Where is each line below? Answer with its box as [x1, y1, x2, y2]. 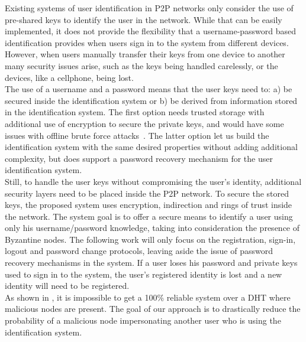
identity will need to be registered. [5, 279, 130, 292]
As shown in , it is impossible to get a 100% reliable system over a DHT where [5, 291, 291, 303]
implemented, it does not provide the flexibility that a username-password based [5, 25, 297, 37]
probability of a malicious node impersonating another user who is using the [5, 314, 281, 327]
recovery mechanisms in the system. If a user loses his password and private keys [5, 256, 298, 269]
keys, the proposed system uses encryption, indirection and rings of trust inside [5, 198, 292, 211]
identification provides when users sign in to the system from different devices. [5, 36, 289, 48]
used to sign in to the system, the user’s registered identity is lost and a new [5, 268, 282, 280]
